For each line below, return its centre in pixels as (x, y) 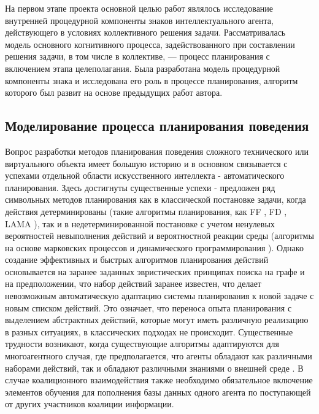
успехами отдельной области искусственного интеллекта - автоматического (145, 175)
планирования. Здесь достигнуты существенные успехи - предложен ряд (140, 187)
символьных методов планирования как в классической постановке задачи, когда (156, 199)
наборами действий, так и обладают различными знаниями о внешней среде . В (154, 368)
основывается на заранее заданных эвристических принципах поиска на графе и (155, 271)
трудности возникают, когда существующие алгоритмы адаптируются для (142, 344)
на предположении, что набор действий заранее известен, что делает (133, 283)
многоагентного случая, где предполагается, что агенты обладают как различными (159, 356)
